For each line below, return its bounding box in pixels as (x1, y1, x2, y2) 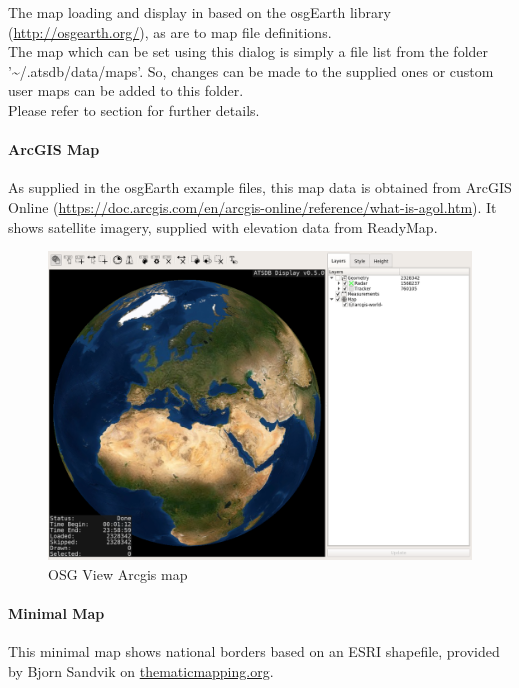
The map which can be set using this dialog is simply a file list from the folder (8, 41, 489, 62)
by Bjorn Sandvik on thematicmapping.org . (8, 661, 274, 682)
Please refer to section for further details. (8, 99, 260, 120)
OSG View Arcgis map (48, 564, 188, 585)
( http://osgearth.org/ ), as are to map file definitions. (8, 21, 332, 42)
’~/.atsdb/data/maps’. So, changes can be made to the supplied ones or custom (8, 60, 494, 81)
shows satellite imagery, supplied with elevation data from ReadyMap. (8, 216, 438, 237)
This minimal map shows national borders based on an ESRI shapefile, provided (8, 641, 500, 662)
